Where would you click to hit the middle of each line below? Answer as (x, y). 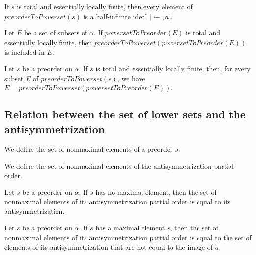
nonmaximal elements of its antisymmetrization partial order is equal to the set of (128, 237)
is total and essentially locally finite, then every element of (105, 6)
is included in (25, 52)
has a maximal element (130, 227)
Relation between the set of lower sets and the (125, 114)
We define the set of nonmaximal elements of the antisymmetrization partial (119, 165)
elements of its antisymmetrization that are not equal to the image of (109, 247)
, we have (131, 78)
